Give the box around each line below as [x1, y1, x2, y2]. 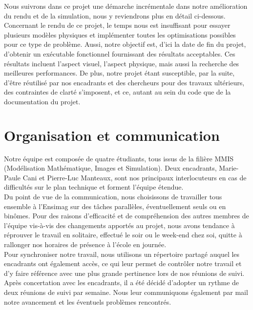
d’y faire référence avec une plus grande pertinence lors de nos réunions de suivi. [4, 268, 245, 278]
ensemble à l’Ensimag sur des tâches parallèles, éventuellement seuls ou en [4, 201, 226, 211]
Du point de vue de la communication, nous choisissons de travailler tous [4, 192, 222, 202]
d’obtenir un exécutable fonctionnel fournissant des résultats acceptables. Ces [4, 48, 235, 58]
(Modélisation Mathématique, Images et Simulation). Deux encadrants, [4, 163, 217, 173]
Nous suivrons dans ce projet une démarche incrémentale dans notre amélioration [4, 1, 248, 11]
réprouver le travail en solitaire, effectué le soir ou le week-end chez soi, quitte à [4, 230, 242, 240]
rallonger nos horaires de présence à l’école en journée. [4, 239, 167, 249]
